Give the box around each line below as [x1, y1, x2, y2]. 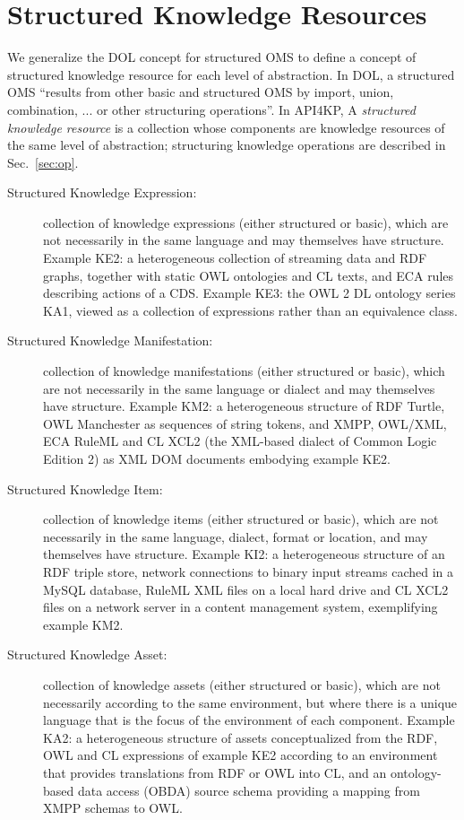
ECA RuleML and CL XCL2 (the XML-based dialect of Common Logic [43, 432, 437, 450]
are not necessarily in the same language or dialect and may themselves [43, 379, 435, 397]
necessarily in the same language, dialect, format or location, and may [43, 527, 428, 545]
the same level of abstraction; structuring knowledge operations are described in [7, 135, 446, 154]
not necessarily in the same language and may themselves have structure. [43, 231, 444, 249]
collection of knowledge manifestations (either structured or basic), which [43, 362, 445, 380]
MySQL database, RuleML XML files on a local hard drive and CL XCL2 [43, 580, 449, 598]
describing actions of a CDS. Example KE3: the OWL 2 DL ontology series [43, 284, 456, 302]
